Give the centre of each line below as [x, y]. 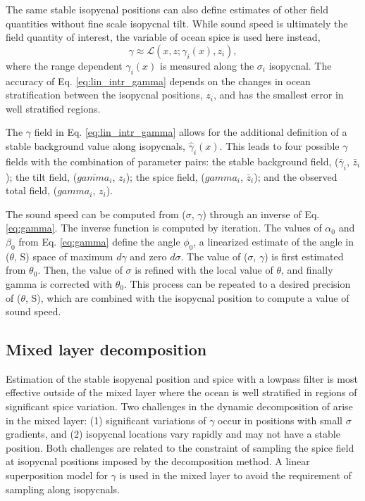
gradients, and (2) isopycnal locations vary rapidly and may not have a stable [173, 434]
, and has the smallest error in [278, 95]
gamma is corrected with [59, 283]
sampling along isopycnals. [63, 489]
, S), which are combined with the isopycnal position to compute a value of [187, 297]
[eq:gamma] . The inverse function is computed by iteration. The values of [164, 228]
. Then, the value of [80, 270]
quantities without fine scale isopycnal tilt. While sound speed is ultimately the [177, 23]
